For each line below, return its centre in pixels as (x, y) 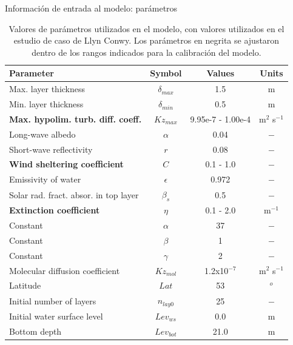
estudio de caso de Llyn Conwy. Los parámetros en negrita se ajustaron (146, 40)
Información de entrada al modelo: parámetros (91, 8)
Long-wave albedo (42, 134)
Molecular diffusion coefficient (65, 270)
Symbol (166, 73)
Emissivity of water (45, 179)
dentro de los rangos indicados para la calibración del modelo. (146, 52)
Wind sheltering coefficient (66, 164)
